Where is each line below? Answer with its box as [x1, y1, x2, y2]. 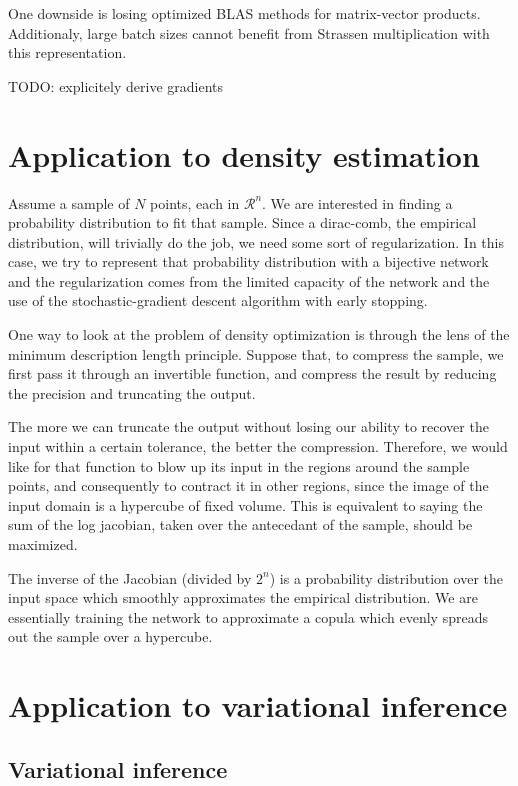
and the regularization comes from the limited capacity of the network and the [8, 270, 490, 291]
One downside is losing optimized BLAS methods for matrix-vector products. [8, 3, 481, 23]
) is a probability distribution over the [269, 567, 503, 588]
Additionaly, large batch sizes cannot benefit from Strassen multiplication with [8, 22, 490, 43]
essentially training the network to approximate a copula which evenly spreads [8, 606, 488, 627]
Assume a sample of [8, 192, 130, 213]
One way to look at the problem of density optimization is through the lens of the [8, 324, 510, 345]
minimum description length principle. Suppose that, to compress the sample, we [8, 343, 504, 364]
